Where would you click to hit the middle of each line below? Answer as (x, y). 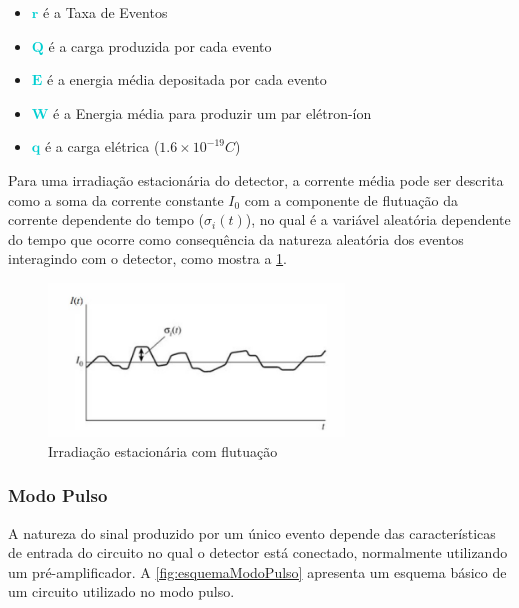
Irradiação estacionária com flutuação (163, 450)
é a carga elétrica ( (102, 146)
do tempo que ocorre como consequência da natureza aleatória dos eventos (236, 238)
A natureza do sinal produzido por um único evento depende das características (252, 532)
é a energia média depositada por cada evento (187, 79)
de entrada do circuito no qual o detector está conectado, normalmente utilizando (258, 552)
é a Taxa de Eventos (105, 12)
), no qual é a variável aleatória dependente (378, 219)
